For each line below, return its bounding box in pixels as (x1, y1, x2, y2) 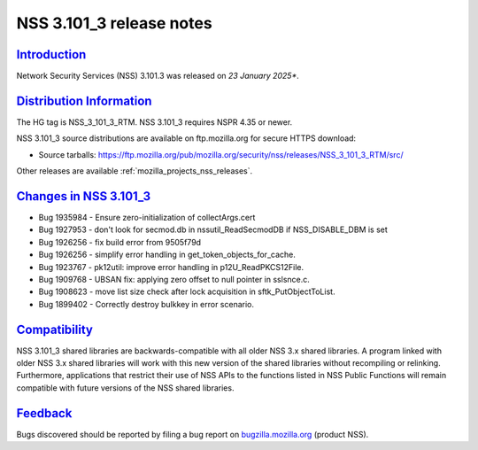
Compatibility (16, 322, 93, 337)
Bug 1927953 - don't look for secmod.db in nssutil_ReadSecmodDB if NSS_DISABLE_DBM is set (38, 224, 389, 235)
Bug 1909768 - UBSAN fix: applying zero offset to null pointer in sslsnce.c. (38, 275, 310, 284)
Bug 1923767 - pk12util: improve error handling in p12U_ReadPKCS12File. (38, 261, 305, 272)
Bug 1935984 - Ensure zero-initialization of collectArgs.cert (38, 213, 256, 223)
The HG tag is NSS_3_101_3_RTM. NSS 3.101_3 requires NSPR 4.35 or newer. (16, 116, 293, 128)
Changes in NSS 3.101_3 (16, 189, 151, 204)
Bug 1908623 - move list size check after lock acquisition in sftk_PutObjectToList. (38, 286, 335, 297)
